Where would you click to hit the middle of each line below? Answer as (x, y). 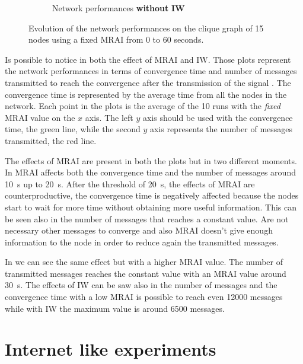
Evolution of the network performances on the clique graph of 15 (146, 28)
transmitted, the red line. (51, 140)
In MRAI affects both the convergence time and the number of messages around (150, 172)
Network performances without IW (119, 8)
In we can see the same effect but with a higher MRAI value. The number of (144, 262)
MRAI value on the (40, 117)
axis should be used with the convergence (218, 117)
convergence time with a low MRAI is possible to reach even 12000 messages (144, 297)
